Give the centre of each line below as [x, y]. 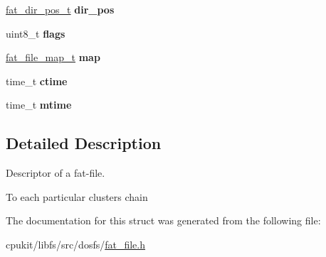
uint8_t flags [36, 33]
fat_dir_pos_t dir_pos [60, 9]
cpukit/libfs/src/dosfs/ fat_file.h [76, 244]
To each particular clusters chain [77, 196]
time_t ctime [37, 81]
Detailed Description [84, 143]
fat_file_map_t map [53, 57]
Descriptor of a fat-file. [56, 173]
